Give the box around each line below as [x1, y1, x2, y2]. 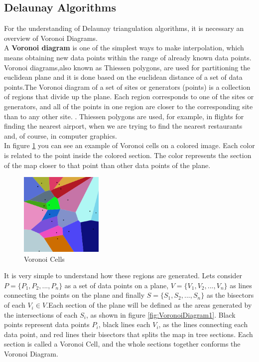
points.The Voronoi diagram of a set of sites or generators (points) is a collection [4, 81, 251, 92]
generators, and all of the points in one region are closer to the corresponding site [4, 101, 253, 111]
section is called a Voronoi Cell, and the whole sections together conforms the [4, 339, 241, 349]
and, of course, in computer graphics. [4, 130, 118, 141]
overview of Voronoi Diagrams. [4, 32, 98, 43]
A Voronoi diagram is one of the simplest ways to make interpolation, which [4, 42, 244, 53]
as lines [230, 280, 252, 290]
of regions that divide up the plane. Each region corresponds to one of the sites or [4, 91, 254, 102]
